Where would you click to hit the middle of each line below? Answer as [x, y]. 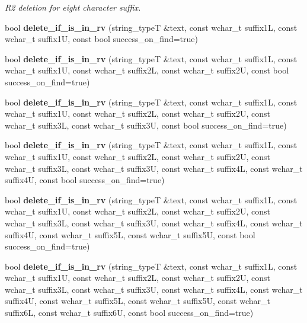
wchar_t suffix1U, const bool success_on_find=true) [101, 39]
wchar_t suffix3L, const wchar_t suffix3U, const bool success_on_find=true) [146, 125]
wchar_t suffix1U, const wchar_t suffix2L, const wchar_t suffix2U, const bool [147, 70]
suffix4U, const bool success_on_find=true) [85, 180]
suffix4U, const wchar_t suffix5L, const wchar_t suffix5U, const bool [130, 234]
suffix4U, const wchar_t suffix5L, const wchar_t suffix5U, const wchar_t [137, 301]
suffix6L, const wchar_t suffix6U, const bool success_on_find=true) [129, 313]
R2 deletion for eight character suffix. [73, 7]
